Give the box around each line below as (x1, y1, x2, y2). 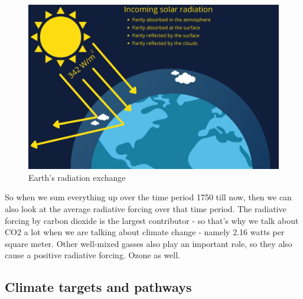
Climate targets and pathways (5, 278, 192, 296)
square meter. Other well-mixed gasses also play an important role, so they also (5, 237, 292, 249)
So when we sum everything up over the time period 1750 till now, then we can (5, 191, 292, 203)
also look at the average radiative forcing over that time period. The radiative (5, 203, 286, 215)
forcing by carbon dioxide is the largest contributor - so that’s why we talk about (5, 214, 299, 226)
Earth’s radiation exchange (28, 171, 126, 183)
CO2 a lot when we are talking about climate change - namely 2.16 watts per (5, 226, 285, 238)
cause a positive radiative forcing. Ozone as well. (5, 249, 181, 261)
